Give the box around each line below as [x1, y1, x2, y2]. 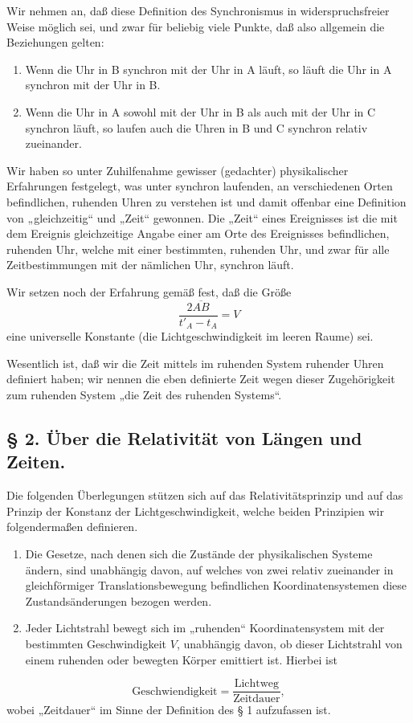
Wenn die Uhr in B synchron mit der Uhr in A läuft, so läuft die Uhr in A [25, 60, 392, 77]
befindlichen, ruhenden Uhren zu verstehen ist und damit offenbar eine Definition [6, 193, 407, 210]
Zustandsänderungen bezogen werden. [25, 592, 212, 609]
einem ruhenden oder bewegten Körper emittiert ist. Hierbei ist [25, 651, 337, 668]
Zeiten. [6, 449, 66, 474]
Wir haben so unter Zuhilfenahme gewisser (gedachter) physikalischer [6, 161, 349, 178]
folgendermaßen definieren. [6, 518, 138, 535]
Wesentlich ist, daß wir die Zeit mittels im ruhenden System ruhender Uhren [6, 354, 384, 371]
